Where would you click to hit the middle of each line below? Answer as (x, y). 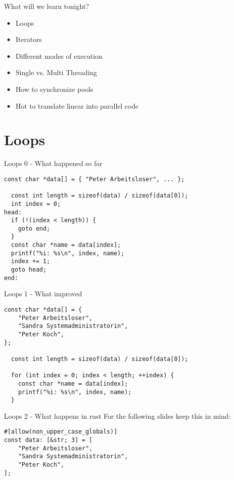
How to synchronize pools (54, 89)
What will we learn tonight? (47, 6)
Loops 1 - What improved (43, 294)
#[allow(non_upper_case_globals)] (61, 432)
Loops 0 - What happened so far (53, 163)
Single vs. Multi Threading (56, 72)
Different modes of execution (59, 56)
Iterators (29, 39)
